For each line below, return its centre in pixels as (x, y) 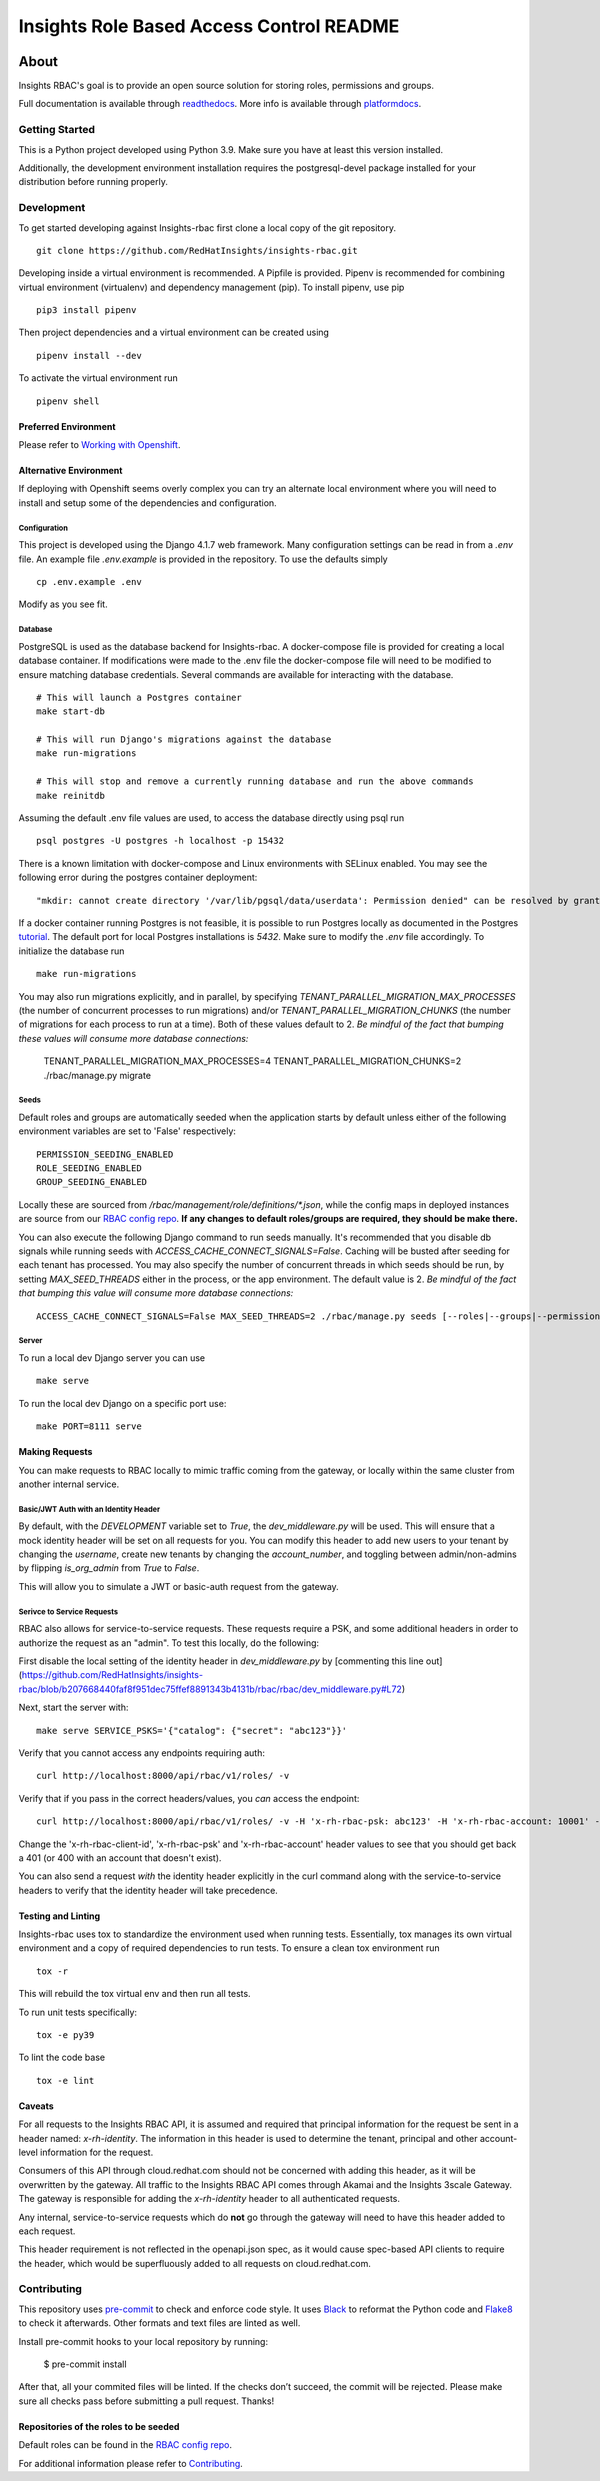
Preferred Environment (67, 426)
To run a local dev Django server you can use (111, 1357)
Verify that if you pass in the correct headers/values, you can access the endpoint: (189, 1798)
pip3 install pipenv (86, 310)
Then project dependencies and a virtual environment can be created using (174, 332)
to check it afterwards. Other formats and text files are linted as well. (159, 2323)
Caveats (36, 2106)
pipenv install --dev (89, 355)
